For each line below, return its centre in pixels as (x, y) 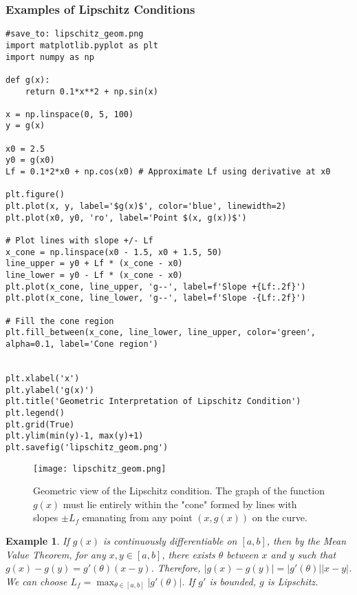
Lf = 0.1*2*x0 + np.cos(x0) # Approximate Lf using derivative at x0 (168, 172)
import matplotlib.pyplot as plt (82, 45)
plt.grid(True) (40, 424)
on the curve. (280, 517)
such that (317, 554)
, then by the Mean (306, 540)
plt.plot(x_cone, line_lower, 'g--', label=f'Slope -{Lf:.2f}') (156, 298)
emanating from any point (137, 517)
